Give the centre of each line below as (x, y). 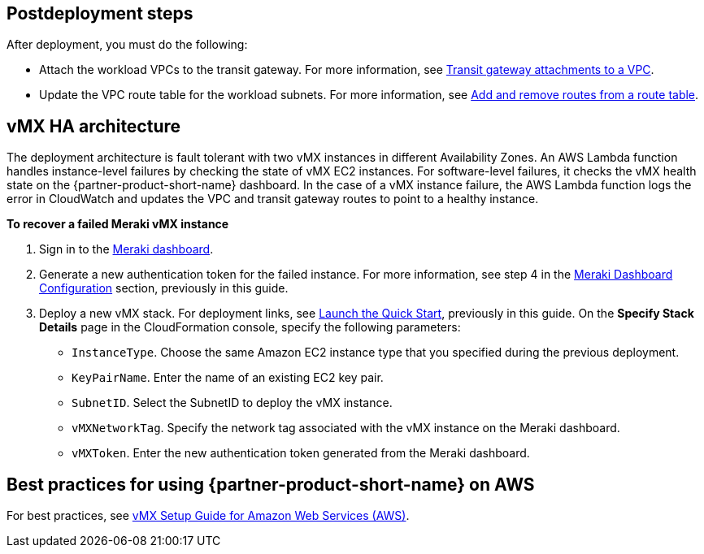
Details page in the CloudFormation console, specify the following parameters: (250, 327)
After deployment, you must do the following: (127, 45)
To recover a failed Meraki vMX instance (118, 224)
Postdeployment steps (100, 13)
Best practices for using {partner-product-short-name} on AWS (271, 484)
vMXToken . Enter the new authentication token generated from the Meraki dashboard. (301, 453)
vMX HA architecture (94, 126)
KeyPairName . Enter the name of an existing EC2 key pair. (228, 378)
